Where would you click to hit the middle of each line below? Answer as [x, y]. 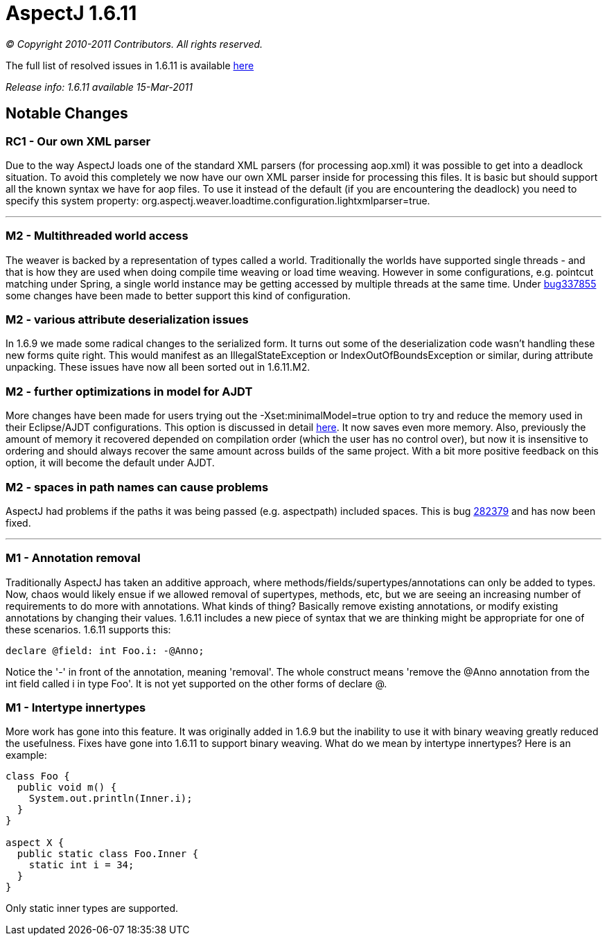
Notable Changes [67, 114]
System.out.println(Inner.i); [111, 799]
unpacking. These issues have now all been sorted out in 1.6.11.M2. [158, 367]
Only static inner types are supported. [92, 908]
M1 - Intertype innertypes [76, 708]
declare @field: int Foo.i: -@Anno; [105, 650]
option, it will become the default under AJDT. [110, 463]
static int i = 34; [81, 865]
